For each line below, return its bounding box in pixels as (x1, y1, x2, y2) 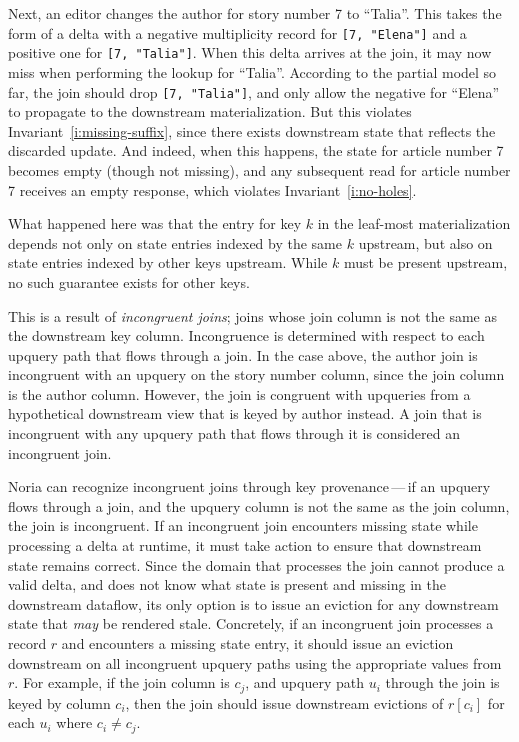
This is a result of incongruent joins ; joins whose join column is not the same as (8, 305, 497, 326)
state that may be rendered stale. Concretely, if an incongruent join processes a (8, 613, 494, 634)
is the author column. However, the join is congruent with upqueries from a (8, 383, 471, 404)
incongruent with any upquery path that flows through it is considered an (8, 423, 460, 444)
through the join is (385, 672, 500, 693)
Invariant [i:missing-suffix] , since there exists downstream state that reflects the (8, 120, 496, 141)
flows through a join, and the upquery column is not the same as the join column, (8, 495, 510, 516)
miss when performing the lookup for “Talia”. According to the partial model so (8, 61, 497, 82)
